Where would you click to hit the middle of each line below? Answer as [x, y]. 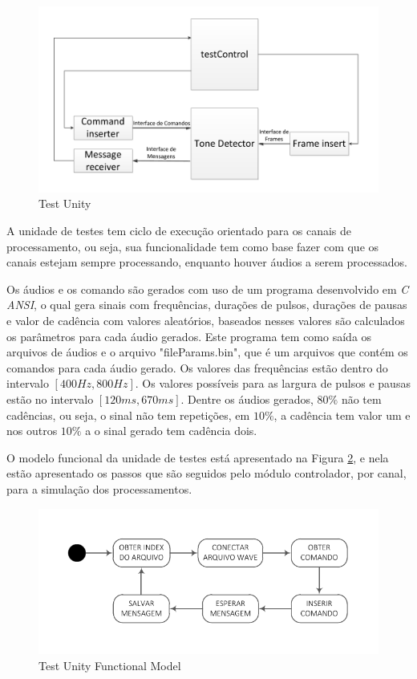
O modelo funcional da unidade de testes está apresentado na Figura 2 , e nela [198, 457]
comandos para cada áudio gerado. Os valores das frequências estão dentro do [197, 367]
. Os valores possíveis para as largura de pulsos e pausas [273, 383]
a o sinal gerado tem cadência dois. [171, 431]
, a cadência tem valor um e [342, 415]
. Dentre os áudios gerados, [247, 399]
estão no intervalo [50, 399]
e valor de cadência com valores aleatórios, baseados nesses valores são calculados [206, 321]
